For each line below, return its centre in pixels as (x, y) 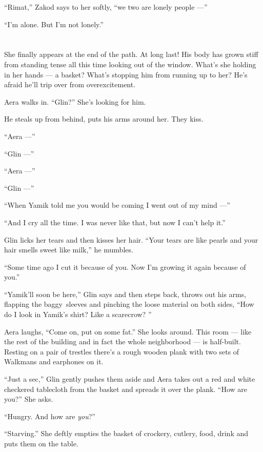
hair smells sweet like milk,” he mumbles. (69, 250)
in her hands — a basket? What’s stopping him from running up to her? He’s (126, 74)
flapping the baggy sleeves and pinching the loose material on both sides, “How (129, 304)
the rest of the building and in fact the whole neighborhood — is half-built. (123, 341)
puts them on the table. (41, 443)
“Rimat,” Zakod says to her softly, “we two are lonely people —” (106, 7)
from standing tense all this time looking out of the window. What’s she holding (130, 64)
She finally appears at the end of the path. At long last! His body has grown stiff (131, 54)
